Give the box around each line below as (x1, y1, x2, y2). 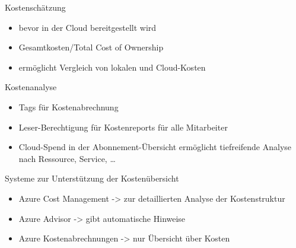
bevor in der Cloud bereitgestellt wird (18, 21, 157, 33)
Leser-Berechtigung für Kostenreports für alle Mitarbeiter (18, 120, 228, 133)
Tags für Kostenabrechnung (18, 100, 119, 113)
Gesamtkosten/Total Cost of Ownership (18, 41, 164, 53)
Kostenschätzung (5, 1, 66, 13)
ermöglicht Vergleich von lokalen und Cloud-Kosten (18, 61, 206, 73)
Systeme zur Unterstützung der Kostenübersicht (5, 172, 179, 185)
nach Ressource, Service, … (18, 152, 116, 164)
